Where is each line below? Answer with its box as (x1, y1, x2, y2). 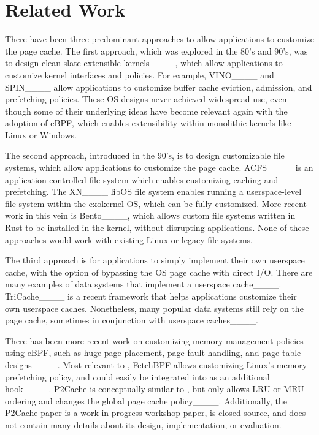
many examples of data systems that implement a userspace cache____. (5, 278, 282, 290)
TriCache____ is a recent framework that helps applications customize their (5, 290, 297, 302)
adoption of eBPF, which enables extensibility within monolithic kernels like (5, 116, 291, 129)
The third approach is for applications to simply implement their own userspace (5, 254, 305, 267)
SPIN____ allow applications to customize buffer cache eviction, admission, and (5, 80, 312, 93)
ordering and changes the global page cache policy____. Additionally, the (5, 394, 287, 407)
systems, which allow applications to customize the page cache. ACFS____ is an (5, 161, 313, 174)
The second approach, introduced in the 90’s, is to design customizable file (5, 149, 285, 162)
